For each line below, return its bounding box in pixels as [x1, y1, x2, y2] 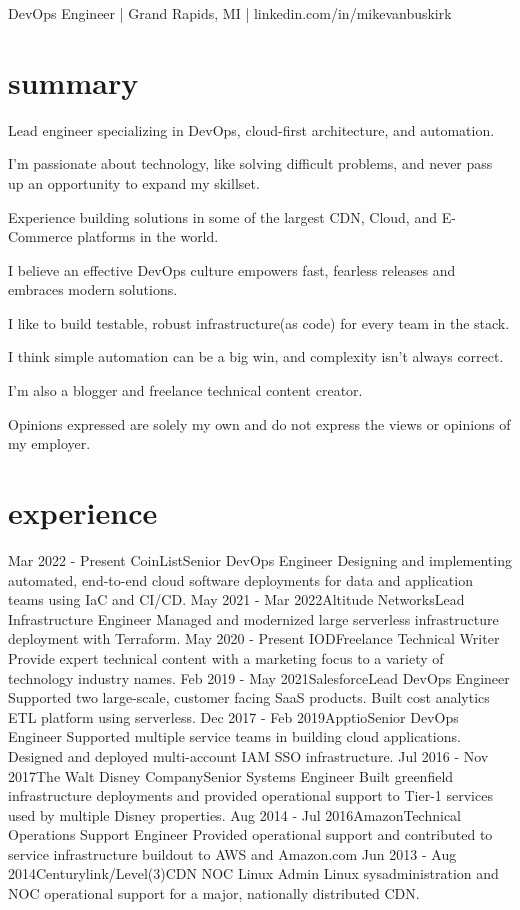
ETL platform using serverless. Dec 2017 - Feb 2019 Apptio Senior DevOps [8, 706, 459, 727]
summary [8, 61, 139, 102]
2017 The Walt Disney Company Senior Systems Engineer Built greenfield [8, 765, 454, 786]
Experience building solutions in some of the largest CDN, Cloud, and [8, 206, 437, 227]
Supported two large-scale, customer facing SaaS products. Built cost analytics [8, 687, 490, 708]
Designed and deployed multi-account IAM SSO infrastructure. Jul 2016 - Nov [8, 745, 489, 766]
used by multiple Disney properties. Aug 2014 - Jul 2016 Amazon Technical [8, 804, 462, 825]
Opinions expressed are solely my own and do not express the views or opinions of [8, 413, 511, 434]
